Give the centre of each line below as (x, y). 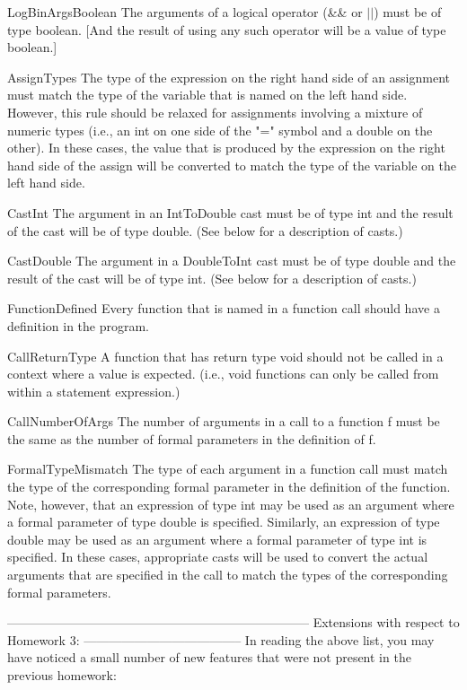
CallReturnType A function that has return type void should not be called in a (225, 356)
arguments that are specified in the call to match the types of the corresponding (228, 575)
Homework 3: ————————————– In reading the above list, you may (221, 639)
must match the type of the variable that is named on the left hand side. (207, 95)
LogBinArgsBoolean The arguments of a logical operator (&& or (185, 12)
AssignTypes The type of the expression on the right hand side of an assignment (229, 77)
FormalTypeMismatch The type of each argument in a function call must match (228, 469)
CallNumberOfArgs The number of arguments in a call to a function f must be (224, 421)
